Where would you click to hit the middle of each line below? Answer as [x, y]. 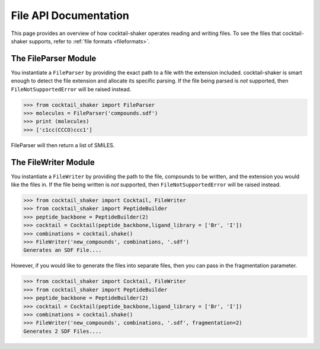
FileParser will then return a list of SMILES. [63, 145]
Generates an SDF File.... [63, 250]
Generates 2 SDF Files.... [63, 331]
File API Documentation [70, 15]
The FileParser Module [54, 58]
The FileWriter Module [53, 162]
